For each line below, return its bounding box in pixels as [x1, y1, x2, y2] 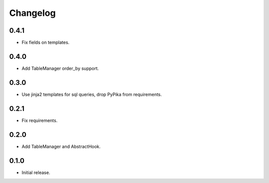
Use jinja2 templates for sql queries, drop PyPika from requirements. [21, 91, 162, 97]
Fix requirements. [21, 117, 58, 123]
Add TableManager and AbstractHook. [21, 143, 101, 149]
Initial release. [21, 169, 50, 176]
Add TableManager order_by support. [21, 65, 99, 71]
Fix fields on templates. [21, 40, 70, 46]
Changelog [9, 7, 56, 18]
